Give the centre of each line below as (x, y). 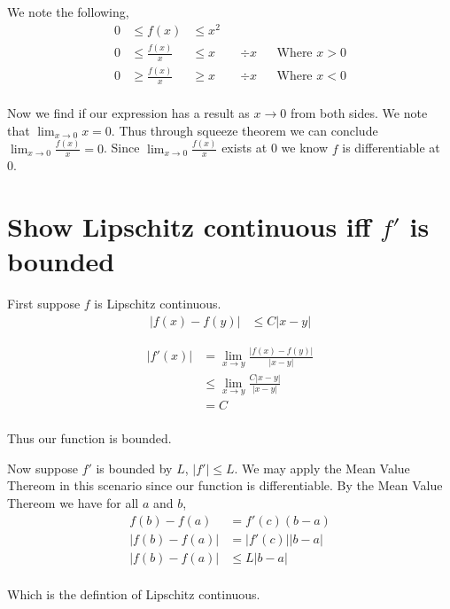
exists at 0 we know (275, 148)
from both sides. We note (359, 113)
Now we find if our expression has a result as (128, 113)
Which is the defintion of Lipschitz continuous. (134, 593)
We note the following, (68, 12)
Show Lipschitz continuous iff (189, 226)
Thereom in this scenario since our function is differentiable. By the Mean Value (225, 485)
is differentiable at (391, 148)
